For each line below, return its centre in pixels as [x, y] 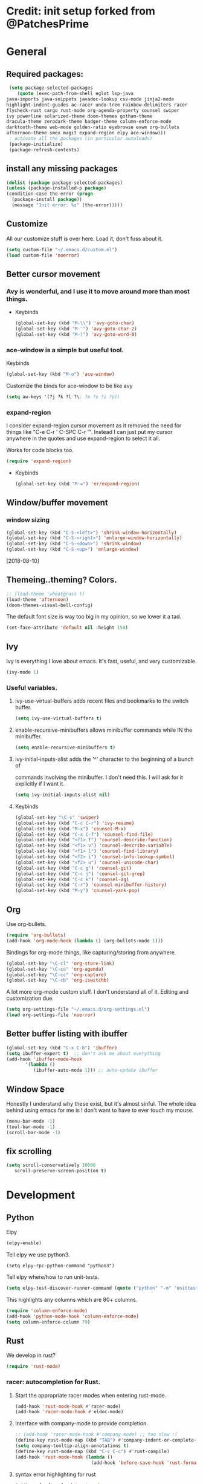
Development [41, 1195]
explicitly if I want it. [40, 784]
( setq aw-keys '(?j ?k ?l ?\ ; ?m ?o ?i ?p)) [63, 397]
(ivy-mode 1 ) [23, 672]
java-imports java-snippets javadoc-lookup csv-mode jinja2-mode [90, 99]
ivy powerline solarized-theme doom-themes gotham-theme [79, 116]
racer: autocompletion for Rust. [53, 1382]
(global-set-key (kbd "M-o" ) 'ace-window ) [60, 374]
